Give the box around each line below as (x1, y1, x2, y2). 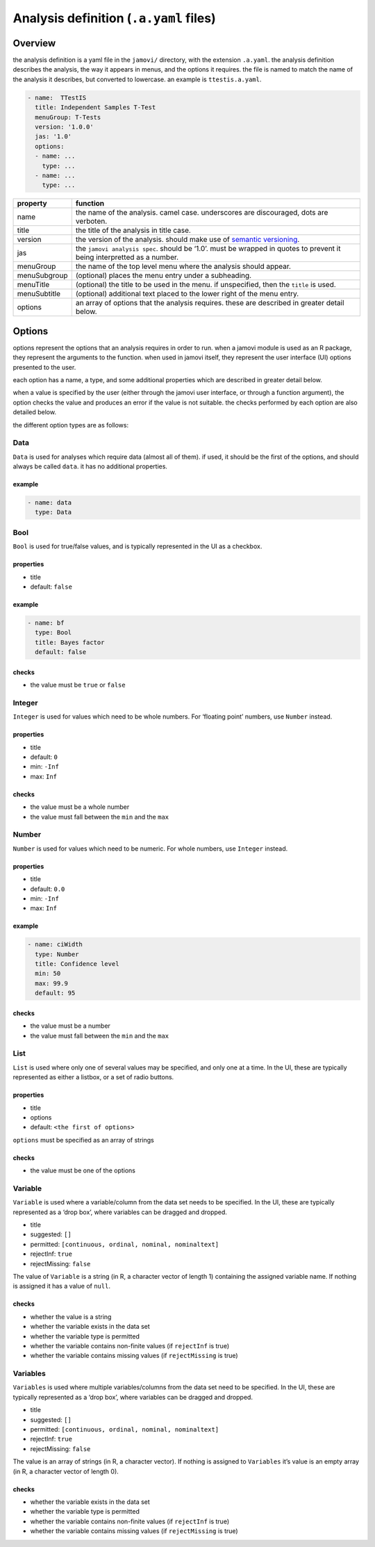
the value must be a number (30, 1022, 111, 1030)
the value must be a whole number (30, 803, 130, 811)
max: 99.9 (35, 979, 69, 987)
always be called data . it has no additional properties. (12, 462, 168, 470)
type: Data (35, 508, 72, 516)
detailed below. (12, 408, 57, 416)
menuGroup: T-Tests (35, 113, 101, 121)
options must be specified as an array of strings (12, 1136, 154, 1144)
